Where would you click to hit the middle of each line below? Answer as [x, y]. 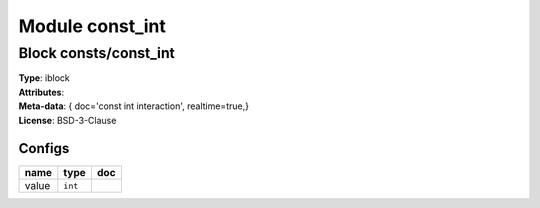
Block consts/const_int [96, 53]
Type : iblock [44, 78]
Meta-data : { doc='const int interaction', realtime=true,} [134, 106]
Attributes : [41, 92]
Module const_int [92, 26]
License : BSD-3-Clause [67, 120]
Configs [44, 148]
